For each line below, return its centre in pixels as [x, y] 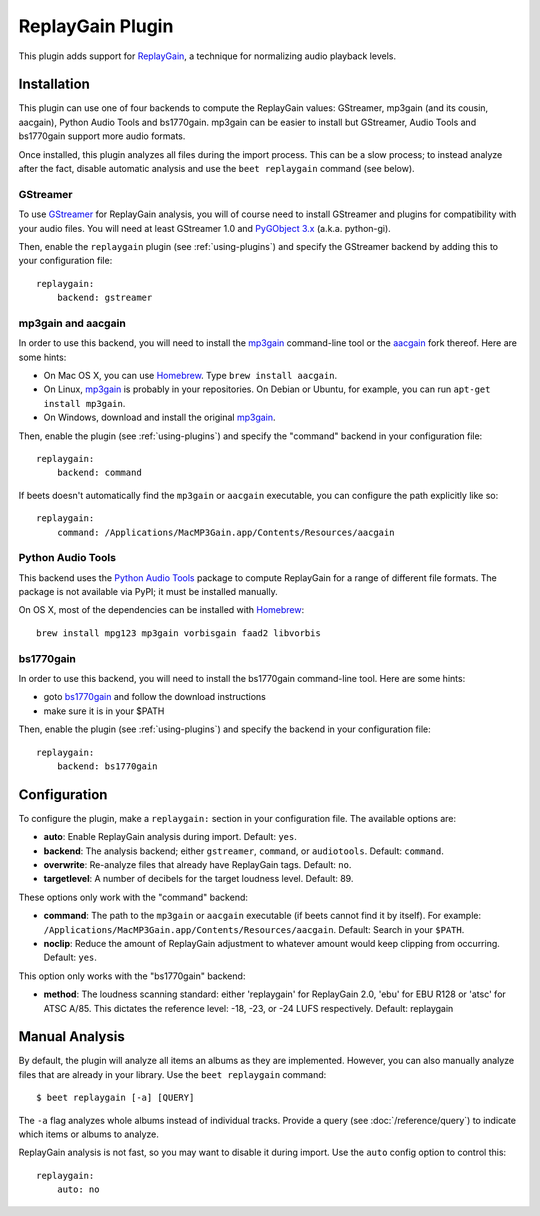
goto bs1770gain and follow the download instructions [155, 697]
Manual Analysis [71, 1036]
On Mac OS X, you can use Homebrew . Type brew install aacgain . [190, 376]
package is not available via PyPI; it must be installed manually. [148, 592]
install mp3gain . [84, 403]
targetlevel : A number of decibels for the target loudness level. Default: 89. [198, 879]
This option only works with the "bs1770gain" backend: [132, 976]
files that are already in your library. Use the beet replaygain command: [172, 1074]
